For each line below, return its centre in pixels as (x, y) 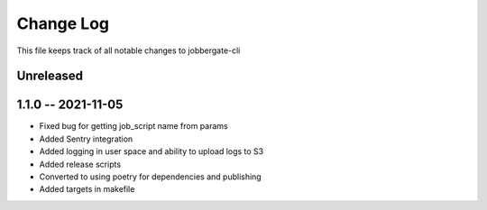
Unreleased (50, 76)
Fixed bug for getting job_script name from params (134, 126)
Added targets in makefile (87, 189)
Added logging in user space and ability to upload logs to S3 (152, 151)
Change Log (63, 23)
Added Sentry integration (86, 139)
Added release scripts (80, 164)
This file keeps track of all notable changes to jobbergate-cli (129, 50)
